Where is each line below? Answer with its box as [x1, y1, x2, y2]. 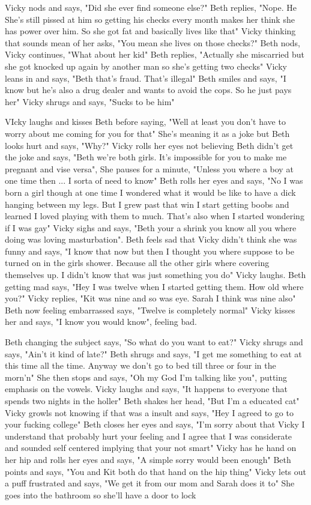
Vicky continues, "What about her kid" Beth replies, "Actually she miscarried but [5, 48, 304, 61]
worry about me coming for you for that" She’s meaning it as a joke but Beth [5, 127, 290, 139]
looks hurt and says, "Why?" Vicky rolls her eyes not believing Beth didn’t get [5, 139, 294, 151]
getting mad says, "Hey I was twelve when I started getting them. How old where [5, 280, 304, 292]
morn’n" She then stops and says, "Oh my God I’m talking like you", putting [5, 370, 288, 383]
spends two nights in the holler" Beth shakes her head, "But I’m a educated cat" [5, 395, 300, 407]
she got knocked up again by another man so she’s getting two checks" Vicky [5, 59, 287, 72]
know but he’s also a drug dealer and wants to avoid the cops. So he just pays [5, 83, 292, 96]
